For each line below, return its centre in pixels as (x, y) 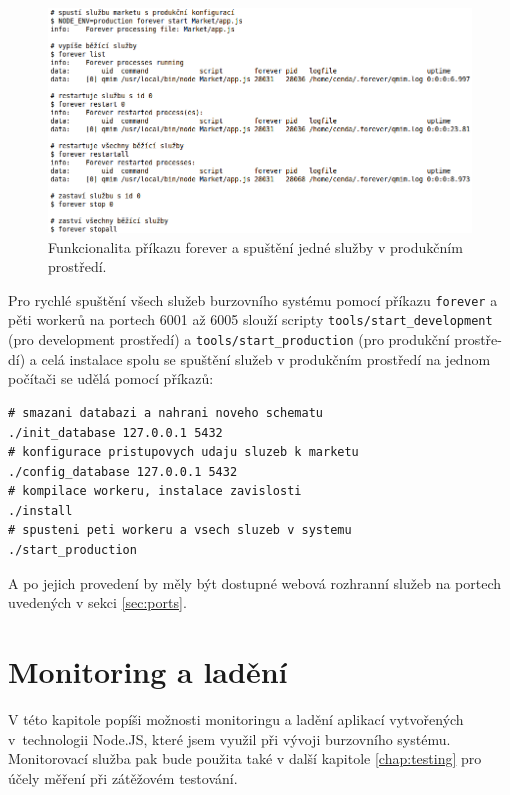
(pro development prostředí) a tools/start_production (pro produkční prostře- (255, 339)
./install (40, 510)
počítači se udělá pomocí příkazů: (111, 378)
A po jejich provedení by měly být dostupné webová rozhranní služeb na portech (255, 582)
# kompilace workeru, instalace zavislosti (155, 491)
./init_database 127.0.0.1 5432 (115, 432)
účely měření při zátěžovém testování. (123, 777)
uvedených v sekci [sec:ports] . (97, 602)
